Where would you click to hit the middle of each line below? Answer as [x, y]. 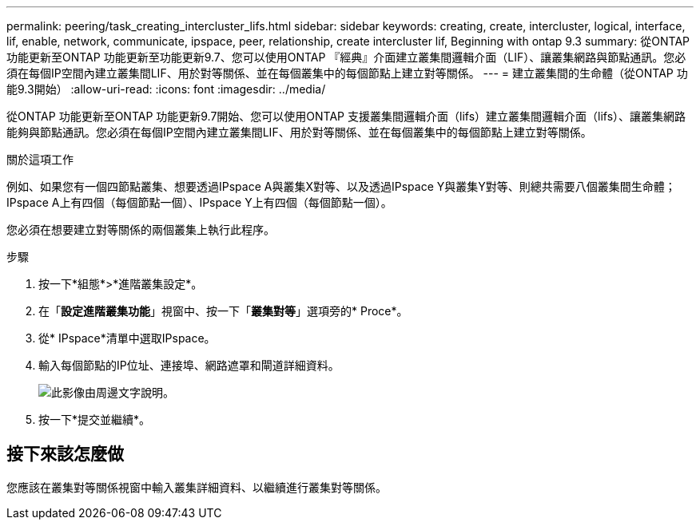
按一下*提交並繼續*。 [95, 419]
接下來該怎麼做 [65, 454]
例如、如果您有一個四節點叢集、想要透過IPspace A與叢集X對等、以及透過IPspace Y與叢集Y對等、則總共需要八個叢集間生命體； [341, 186]
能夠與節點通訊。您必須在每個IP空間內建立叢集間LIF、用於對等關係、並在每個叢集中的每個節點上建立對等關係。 [299, 132]
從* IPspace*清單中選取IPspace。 [127, 338]
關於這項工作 [40, 159]
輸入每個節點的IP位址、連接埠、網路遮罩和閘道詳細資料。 [189, 365]
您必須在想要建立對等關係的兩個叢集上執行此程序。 [141, 229]
